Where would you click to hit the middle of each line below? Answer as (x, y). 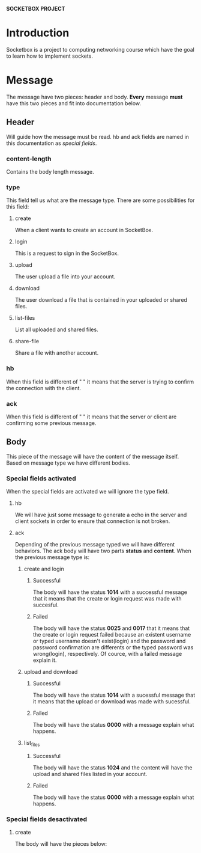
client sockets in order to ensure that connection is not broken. (92, 521)
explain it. (45, 660)
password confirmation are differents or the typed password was (113, 647)
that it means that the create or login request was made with (107, 598)
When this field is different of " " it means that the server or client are (91, 417)
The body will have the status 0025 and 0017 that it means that (111, 628)
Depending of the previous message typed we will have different (95, 544)
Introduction (38, 33)
